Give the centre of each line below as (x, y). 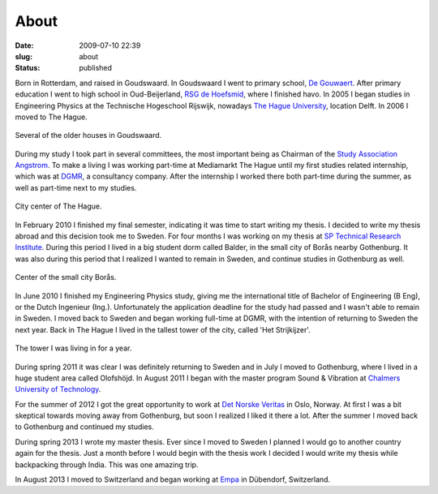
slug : (24, 56)
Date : (24, 45)
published (96, 68)
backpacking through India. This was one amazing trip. (107, 464)
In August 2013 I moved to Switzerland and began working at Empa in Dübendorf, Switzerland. (173, 479)
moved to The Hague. (52, 117)
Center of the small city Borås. (66, 277)
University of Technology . (58, 389)
